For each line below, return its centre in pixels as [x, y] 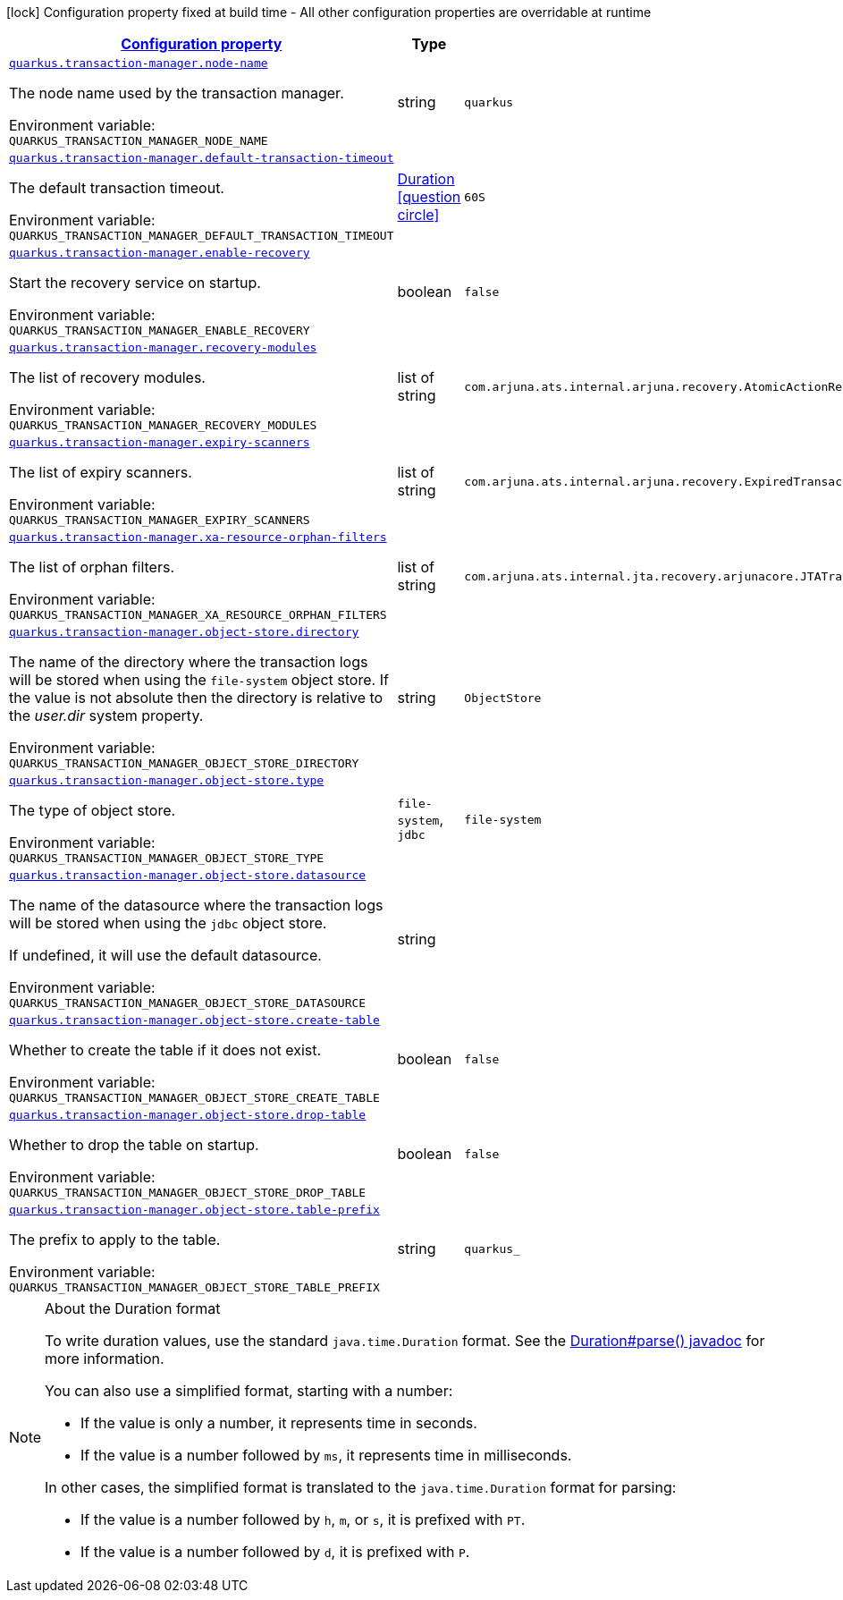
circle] [418, 215]
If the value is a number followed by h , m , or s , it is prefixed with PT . [303, 1520]
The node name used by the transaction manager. [177, 93]
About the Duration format [133, 1308]
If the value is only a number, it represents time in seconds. [279, 1423]
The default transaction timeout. [117, 188]
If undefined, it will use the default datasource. [165, 955]
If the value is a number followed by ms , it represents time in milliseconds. [326, 1455]
